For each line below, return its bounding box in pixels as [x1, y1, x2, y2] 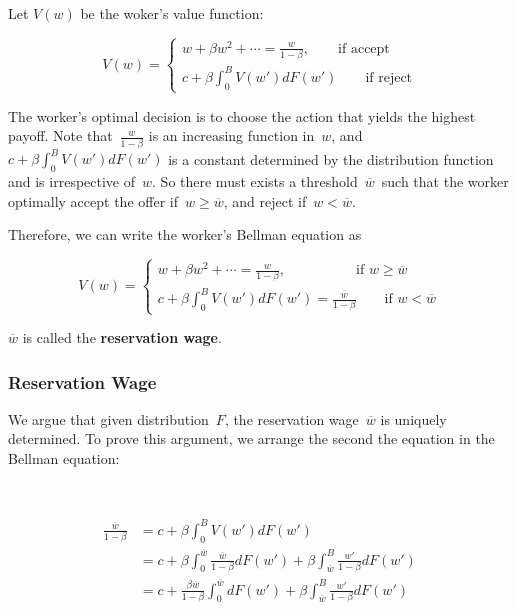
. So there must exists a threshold [152, 171, 358, 192]
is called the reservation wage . [22, 327, 222, 348]
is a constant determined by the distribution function [168, 148, 494, 169]
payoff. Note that [8, 125, 113, 146]
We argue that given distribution [8, 408, 209, 429]
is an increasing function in [148, 125, 315, 146]
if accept [338, 41, 390, 56]
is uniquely [380, 408, 447, 429]
